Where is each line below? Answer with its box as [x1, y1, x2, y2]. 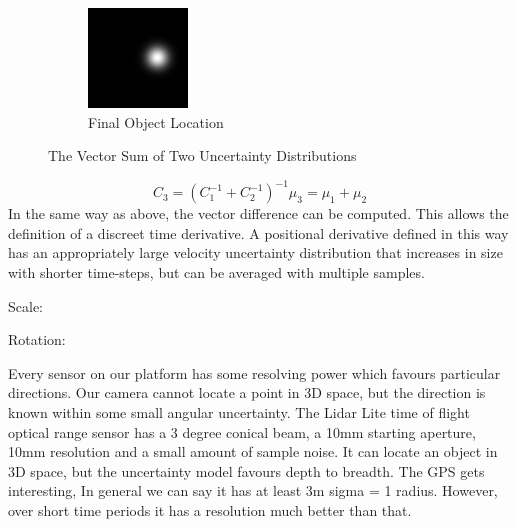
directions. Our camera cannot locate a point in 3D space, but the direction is [8, 382, 486, 403]
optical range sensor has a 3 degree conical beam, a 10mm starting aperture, [8, 421, 476, 442]
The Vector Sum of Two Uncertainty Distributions [48, 145, 357, 166]
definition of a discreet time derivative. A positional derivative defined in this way [8, 222, 509, 243]
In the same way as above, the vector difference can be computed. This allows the [8, 203, 509, 224]
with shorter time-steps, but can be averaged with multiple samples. [8, 262, 425, 283]
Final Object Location [88, 111, 224, 132]
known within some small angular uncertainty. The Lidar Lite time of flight [8, 402, 470, 423]
